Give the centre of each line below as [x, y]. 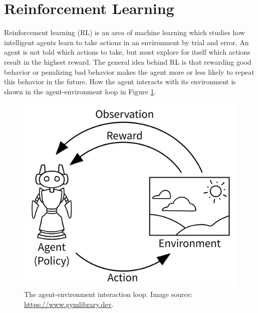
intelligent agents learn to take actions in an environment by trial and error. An [126, 42]
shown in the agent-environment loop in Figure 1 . [80, 91]
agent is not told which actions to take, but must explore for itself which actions [127, 52]
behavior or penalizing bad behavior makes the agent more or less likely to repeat [129, 71]
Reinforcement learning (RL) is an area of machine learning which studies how [124, 32]
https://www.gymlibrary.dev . [69, 304]
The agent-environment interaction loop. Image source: [108, 294]
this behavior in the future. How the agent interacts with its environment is [120, 82]
